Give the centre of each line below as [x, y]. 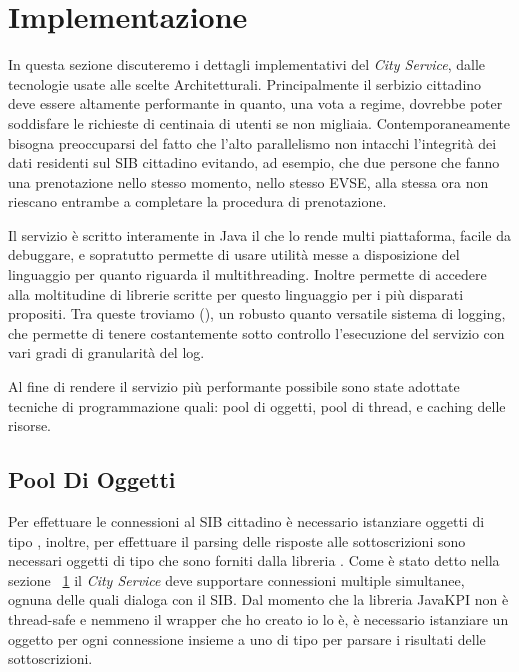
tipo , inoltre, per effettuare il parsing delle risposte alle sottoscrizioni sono [237, 540]
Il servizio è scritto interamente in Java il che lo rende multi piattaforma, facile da [259, 234]
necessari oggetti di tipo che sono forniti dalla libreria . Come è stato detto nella [254, 560]
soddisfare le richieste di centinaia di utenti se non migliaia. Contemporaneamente [259, 122]
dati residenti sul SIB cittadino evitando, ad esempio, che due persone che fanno [254, 162]
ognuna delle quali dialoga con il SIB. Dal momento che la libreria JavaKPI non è [258, 599]
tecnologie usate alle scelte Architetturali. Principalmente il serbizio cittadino [245, 83]
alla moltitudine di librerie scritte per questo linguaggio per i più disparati [236, 293]
